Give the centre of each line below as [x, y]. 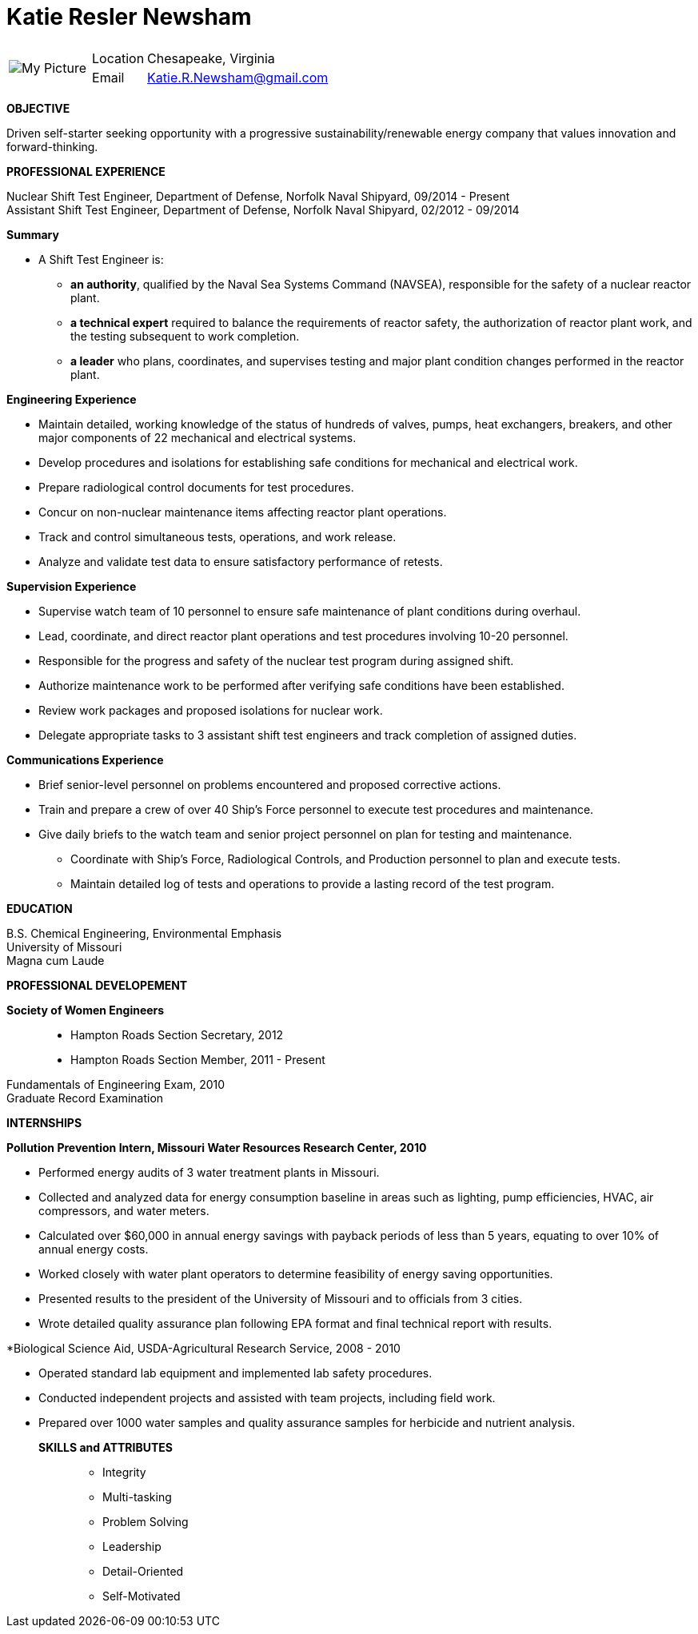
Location [118, 58]
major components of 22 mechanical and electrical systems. [197, 437]
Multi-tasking [137, 1497]
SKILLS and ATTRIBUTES [106, 1447]
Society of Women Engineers [86, 1010]
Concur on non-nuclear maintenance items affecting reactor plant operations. [243, 512]
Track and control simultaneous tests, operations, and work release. [217, 536]
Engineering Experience [72, 399]
